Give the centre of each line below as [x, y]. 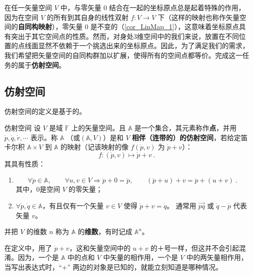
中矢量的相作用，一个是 [141, 257]
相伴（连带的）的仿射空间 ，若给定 [186, 137]
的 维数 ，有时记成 [105, 231]
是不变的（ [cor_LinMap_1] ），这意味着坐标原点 [165, 27]
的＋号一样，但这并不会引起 [194, 247]
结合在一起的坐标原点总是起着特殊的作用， [177, 7]
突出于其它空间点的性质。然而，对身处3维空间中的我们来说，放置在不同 [125, 36]
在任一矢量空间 [28, 7]
